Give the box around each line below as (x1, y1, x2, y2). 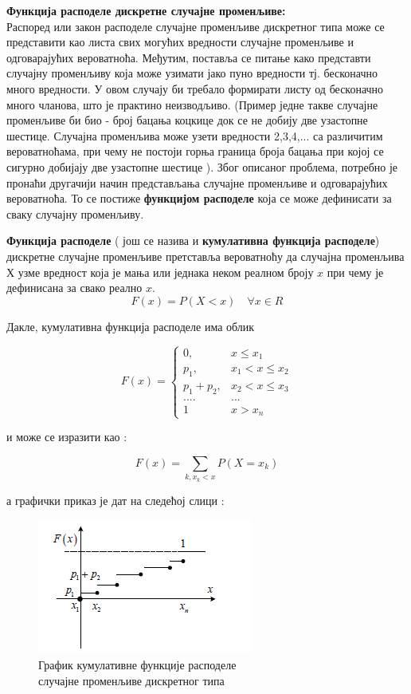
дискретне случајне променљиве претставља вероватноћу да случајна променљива (6, 247, 405, 264)
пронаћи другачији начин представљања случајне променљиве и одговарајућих (6, 174, 388, 191)
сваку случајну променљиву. (6, 205, 144, 222)
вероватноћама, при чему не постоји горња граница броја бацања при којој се (6, 143, 384, 160)
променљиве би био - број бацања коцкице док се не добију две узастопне (6, 112, 368, 128)
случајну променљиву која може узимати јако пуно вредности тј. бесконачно (6, 65, 378, 81)
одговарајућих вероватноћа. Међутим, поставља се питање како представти (6, 49, 371, 65)
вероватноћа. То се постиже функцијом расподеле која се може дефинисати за (6, 190, 392, 207)
